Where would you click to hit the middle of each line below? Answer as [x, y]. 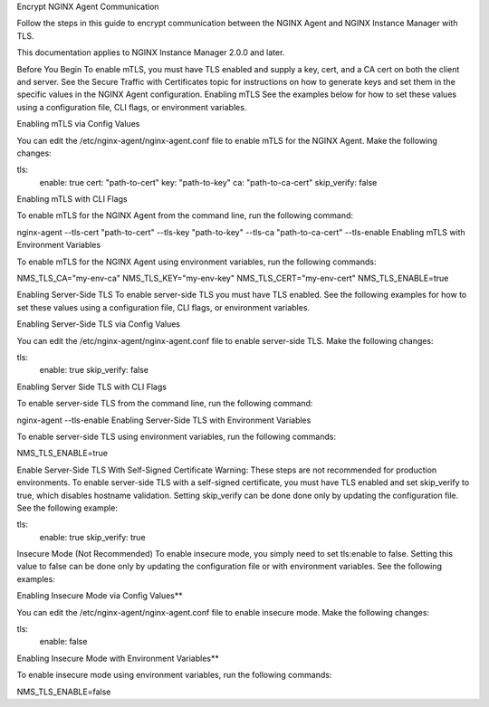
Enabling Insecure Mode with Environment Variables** [118, 658]
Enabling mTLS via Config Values [78, 124]
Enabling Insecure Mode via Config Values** [100, 596]
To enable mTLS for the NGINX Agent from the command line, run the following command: [185, 215]
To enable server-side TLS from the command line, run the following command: [165, 404]
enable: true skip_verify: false [94, 370]
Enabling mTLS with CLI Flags [72, 199]
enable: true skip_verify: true [92, 537]
